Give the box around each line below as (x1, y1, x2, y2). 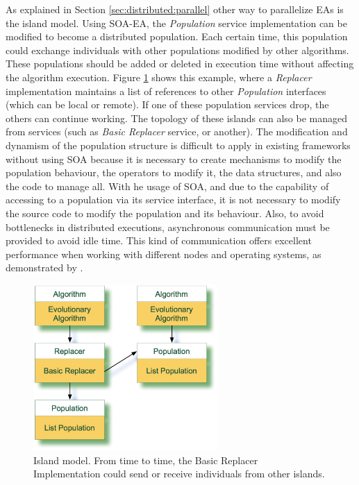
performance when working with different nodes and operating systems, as (6, 246, 322, 261)
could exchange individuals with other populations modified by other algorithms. (6, 42, 349, 57)
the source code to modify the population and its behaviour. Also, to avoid (6, 205, 324, 220)
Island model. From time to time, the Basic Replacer (33, 452, 258, 467)
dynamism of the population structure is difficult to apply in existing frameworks (6, 137, 351, 152)
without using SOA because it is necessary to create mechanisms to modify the (6, 151, 342, 166)
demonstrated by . (6, 260, 83, 275)
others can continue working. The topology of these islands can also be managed (6, 110, 347, 125)
